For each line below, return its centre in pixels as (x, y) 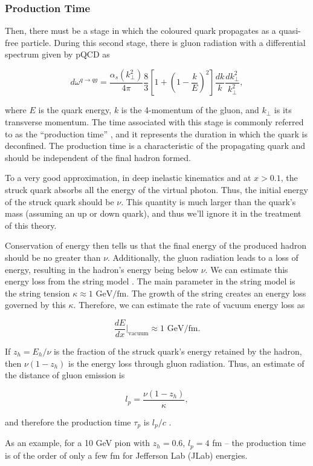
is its (283, 110)
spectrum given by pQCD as (57, 54)
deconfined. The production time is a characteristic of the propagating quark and (155, 146)
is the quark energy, (75, 110)
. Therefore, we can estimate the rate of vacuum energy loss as (189, 305)
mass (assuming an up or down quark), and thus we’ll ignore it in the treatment (153, 213)
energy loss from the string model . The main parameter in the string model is (150, 281)
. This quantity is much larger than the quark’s (208, 201)
